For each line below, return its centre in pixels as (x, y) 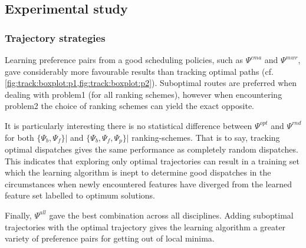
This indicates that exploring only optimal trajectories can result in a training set (152, 161)
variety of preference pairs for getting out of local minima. (110, 238)
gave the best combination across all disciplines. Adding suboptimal (171, 215)
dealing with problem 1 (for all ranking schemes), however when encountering (144, 94)
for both (19, 137)
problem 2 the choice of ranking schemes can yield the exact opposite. (129, 106)
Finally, (18, 215)
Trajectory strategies (55, 37)
